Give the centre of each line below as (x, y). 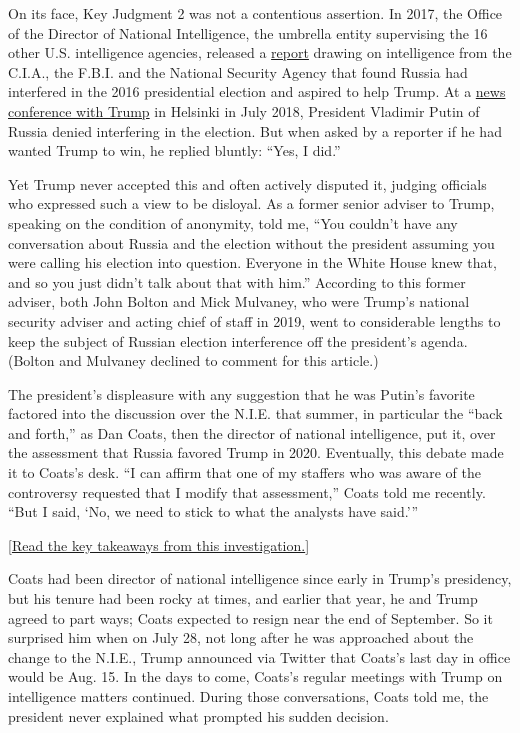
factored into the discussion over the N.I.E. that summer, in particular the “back (255, 413)
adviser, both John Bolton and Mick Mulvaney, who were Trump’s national (239, 301)
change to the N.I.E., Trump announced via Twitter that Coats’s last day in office (259, 656)
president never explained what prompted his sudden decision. (198, 715)
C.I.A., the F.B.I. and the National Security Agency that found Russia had (238, 71)
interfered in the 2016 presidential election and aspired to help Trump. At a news (257, 91)
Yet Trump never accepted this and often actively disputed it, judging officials (247, 183)
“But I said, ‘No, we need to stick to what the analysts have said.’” (213, 511)
